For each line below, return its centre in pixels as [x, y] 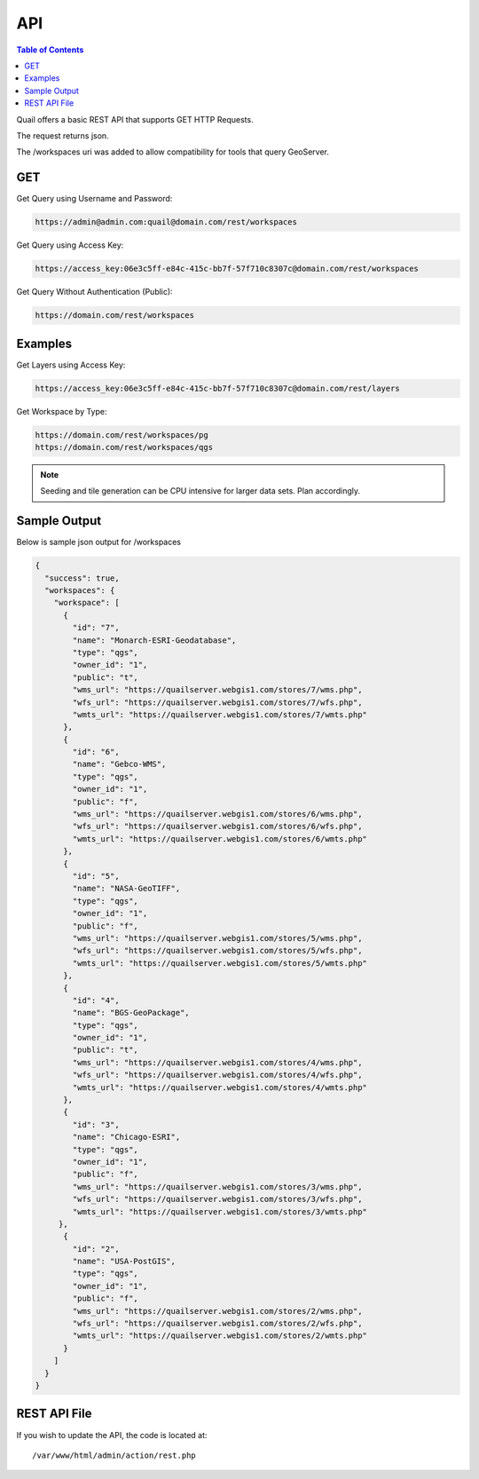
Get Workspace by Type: [62, 411]
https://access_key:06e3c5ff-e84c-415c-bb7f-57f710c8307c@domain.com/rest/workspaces [227, 269]
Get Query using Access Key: [70, 245]
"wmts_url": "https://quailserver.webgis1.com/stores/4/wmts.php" [220, 1087]
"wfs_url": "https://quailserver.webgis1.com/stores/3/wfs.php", [217, 1199]
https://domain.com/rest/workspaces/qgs [124, 447]
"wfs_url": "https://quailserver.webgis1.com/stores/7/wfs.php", [217, 702]
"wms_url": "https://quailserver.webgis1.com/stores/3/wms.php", [217, 1186]
